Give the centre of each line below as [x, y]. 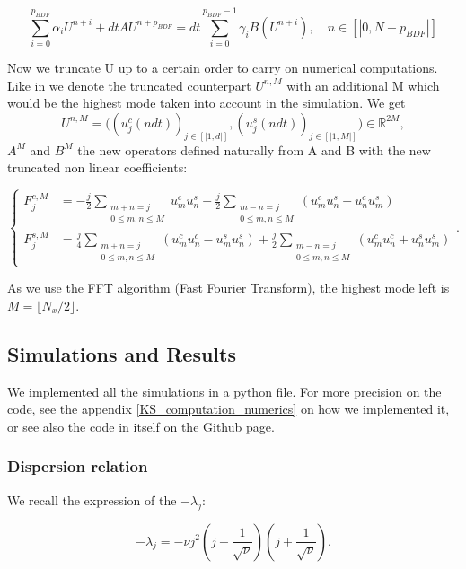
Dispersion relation [78, 466]
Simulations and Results [122, 353]
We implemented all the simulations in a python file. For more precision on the [224, 391]
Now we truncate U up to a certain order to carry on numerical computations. [223, 68]
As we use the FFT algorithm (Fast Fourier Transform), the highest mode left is [229, 288]
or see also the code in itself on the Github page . [141, 426]
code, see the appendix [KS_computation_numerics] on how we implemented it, [229, 409]
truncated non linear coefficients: [97, 167]
